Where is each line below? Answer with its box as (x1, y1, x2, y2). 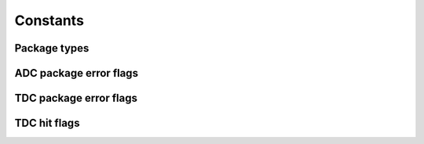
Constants (14, 12, 84, 29)
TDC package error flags (14, 92, 137, 105)
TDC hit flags (14, 117, 80, 130)
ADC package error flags (14, 67, 139, 80)
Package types (14, 41, 90, 55)
